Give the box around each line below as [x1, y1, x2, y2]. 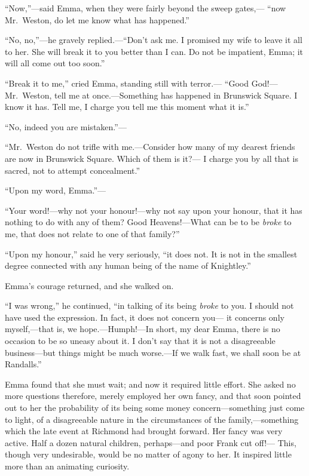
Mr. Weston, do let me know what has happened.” [5, 13, 189, 26]
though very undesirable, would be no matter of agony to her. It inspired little [5, 448, 292, 460]
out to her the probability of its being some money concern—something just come [5, 401, 305, 414]
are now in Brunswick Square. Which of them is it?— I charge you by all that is [5, 152, 298, 164]
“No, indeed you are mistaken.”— [5, 120, 127, 133]
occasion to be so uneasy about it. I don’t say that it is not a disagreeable [5, 334, 276, 347]
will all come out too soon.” [5, 57, 105, 69]
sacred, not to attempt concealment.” [5, 164, 140, 176]
